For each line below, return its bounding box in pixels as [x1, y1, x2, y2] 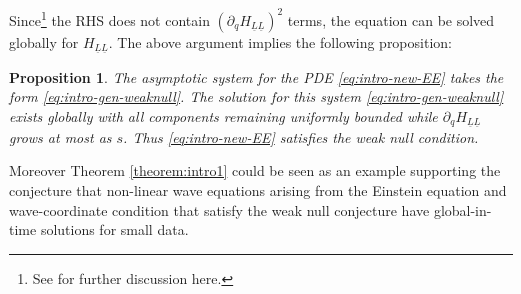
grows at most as [9, 126, 112, 147]
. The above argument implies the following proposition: [108, 31, 452, 52]
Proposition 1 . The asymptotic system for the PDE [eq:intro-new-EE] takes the [9, 66, 504, 87]
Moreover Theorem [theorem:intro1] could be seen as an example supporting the [9, 160, 501, 181]
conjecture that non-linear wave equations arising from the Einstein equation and [9, 180, 507, 201]
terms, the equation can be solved [287, 9, 495, 30]
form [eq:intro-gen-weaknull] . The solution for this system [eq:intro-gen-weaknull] [9, 86, 504, 107]
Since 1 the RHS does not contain [9, 7, 210, 30]
